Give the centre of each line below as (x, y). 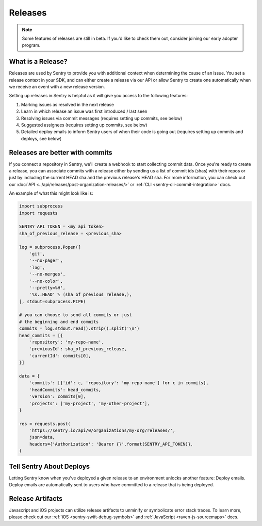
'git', (37, 254)
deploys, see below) (41, 138)
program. (31, 45)
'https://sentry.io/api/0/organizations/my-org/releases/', (102, 431)
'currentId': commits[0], (60, 356)
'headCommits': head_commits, (65, 390)
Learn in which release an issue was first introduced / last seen (84, 111)
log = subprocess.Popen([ (50, 247)
